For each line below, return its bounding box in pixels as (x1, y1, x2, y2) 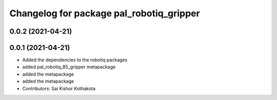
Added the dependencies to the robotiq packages (22, 57, 128, 63)
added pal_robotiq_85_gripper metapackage (22, 64, 116, 70)
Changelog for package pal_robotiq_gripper (9, 8, 200, 19)
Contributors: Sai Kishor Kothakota (22, 85, 96, 91)
